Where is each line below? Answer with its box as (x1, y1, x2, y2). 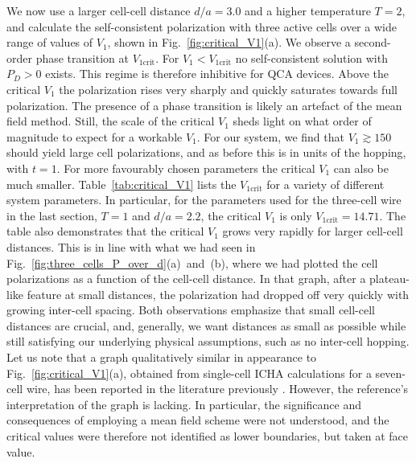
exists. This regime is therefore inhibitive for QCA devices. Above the (45, 65, 389, 82)
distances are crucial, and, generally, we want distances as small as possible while (6, 317, 406, 334)
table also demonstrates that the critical (6, 223, 204, 240)
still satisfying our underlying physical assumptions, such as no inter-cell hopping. (6, 333, 410, 350)
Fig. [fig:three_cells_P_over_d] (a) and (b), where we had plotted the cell (6, 254, 378, 271)
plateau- (369, 270, 410, 287)
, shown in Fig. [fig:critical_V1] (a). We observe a (107, 34, 351, 51)
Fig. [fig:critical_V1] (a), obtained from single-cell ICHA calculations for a (6, 364, 372, 381)
